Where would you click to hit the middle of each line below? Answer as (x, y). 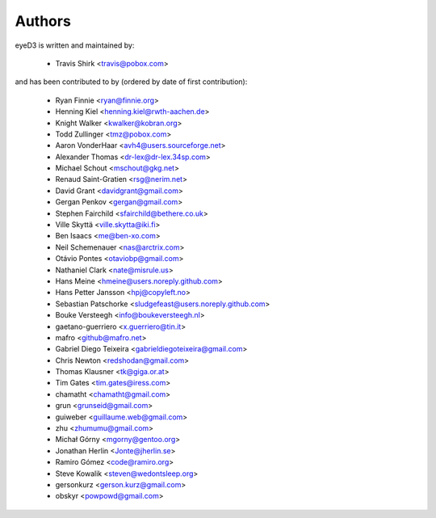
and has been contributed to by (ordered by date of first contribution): (131, 82)
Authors (43, 21)
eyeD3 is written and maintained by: (75, 45)
